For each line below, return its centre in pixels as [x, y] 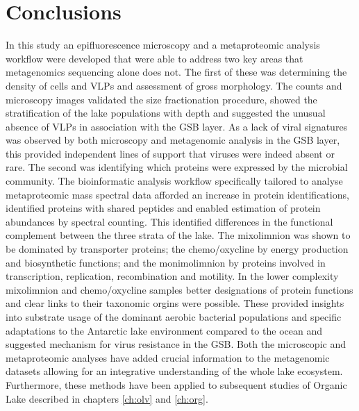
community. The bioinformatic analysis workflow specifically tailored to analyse [174, 181]
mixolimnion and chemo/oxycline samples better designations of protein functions [179, 289]
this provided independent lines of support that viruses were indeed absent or [170, 153]
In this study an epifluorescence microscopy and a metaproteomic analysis [163, 45]
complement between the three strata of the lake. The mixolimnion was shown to [178, 235]
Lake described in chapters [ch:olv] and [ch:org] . [107, 398]
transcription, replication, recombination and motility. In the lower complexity [172, 276]
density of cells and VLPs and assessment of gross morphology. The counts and [174, 85]
